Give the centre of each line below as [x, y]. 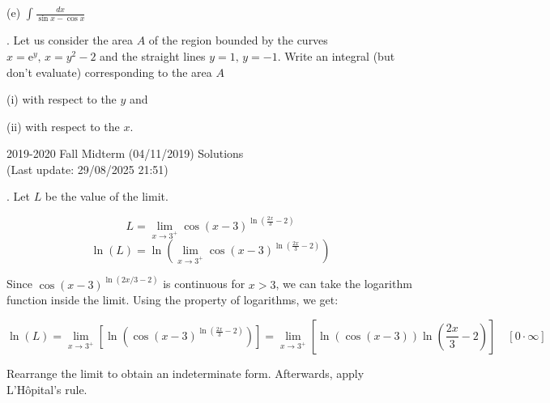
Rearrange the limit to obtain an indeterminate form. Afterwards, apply [185, 373]
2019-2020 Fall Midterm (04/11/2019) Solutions [125, 153]
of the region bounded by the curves [238, 40]
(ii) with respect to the [63, 126]
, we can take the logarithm [344, 284]
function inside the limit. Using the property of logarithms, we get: [173, 300]
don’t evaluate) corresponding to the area [109, 72]
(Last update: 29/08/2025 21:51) [87, 169]
